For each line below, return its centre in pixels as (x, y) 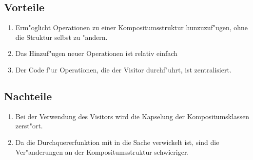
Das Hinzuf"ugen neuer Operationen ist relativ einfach (96, 53)
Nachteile (28, 96)
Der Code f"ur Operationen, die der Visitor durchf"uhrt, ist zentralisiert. (123, 69)
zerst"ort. (29, 126)
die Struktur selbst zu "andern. (61, 37)
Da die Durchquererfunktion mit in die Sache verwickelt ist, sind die (117, 142)
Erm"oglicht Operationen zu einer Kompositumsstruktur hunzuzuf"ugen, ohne (132, 27)
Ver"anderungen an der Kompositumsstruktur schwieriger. (102, 151)
